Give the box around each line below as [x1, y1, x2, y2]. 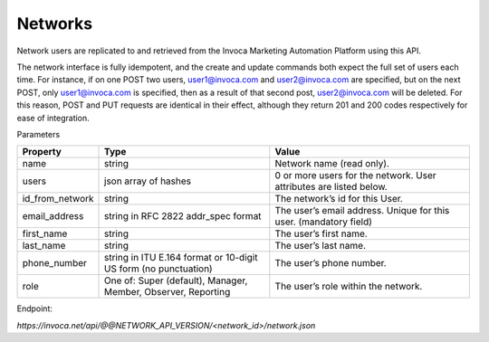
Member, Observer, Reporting [104, 286, 231, 299]
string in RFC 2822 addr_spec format [104, 210, 262, 223]
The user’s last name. [274, 240, 367, 252]
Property [22, 146, 62, 158]
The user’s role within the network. [274, 280, 423, 293]
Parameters [16, 128, 61, 139]
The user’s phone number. [274, 257, 387, 270]
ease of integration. [16, 112, 90, 123]
